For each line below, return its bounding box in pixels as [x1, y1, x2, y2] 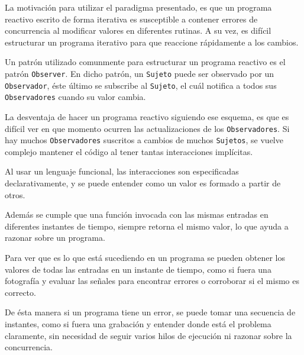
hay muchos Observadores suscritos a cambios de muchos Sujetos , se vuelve [5, 134, 283, 146]
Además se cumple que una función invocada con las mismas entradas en [5, 208, 269, 221]
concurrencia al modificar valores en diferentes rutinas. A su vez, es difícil [5, 24, 271, 37]
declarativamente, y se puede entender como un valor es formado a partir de [5, 177, 281, 189]
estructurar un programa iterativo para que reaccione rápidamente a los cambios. [5, 35, 299, 48]
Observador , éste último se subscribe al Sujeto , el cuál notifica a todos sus [5, 79, 277, 91]
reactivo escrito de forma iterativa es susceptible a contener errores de [5, 12, 258, 25]
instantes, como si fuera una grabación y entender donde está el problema [5, 317, 271, 330]
